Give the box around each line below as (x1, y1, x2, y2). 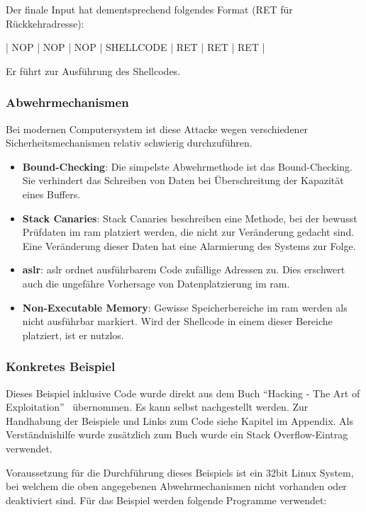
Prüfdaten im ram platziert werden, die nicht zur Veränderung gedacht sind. (22, 224, 355, 239)
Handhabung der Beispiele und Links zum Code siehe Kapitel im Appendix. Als (6, 413, 353, 428)
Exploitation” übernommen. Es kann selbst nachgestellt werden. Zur (6, 399, 309, 414)
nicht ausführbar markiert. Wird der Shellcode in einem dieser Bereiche (22, 314, 333, 329)
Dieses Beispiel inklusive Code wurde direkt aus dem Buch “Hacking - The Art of (6, 385, 360, 400)
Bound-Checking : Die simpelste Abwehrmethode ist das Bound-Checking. (22, 159, 353, 173)
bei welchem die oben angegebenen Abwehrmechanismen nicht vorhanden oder (6, 479, 347, 494)
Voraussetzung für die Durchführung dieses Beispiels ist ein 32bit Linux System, (6, 465, 354, 479)
